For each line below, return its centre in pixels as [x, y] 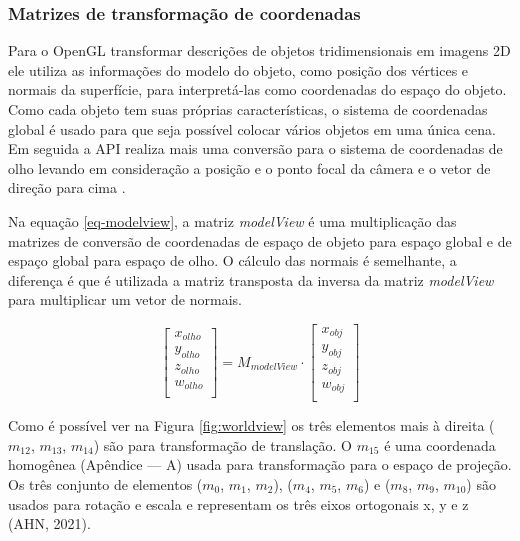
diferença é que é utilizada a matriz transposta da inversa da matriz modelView [251, 279]
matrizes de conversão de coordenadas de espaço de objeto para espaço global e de [260, 240]
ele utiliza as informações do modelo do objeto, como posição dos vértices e [238, 69]
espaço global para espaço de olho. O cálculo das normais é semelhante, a [232, 260]
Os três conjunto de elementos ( [105, 484]
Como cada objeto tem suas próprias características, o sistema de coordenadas [248, 109]
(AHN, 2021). [49, 523]
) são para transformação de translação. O [222, 444]
